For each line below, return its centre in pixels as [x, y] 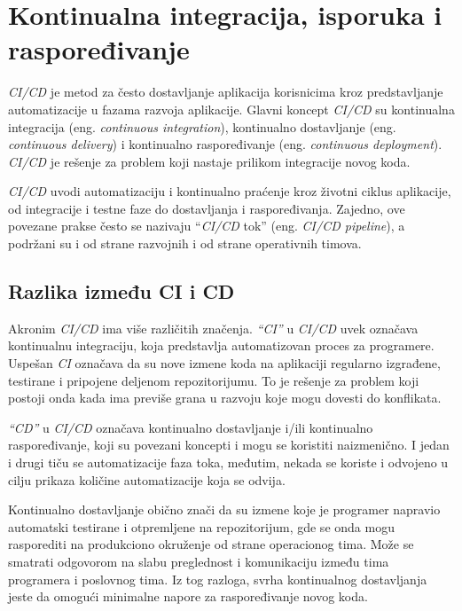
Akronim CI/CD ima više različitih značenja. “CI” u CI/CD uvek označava [213, 328]
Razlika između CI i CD [121, 291]
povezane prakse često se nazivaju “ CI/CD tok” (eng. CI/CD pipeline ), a [207, 226]
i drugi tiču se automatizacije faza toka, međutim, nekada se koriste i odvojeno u [228, 462]
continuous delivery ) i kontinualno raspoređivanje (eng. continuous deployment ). [225, 144]
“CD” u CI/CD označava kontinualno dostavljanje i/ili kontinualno [191, 427]
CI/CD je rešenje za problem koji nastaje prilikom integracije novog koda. [209, 161]
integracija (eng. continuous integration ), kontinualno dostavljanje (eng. [202, 126]
